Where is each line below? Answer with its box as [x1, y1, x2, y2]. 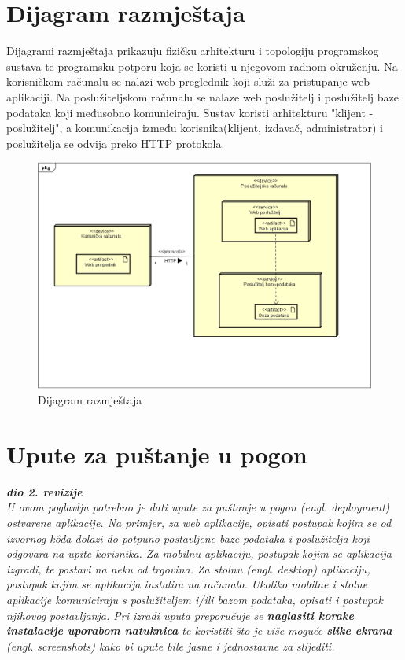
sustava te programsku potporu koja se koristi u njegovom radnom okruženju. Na [6, 57, 398, 74]
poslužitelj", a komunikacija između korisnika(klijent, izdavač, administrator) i [6, 120, 383, 136]
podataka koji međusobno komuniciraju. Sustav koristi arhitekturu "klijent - [6, 104, 374, 120]
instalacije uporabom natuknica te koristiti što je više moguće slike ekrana [6, 622, 392, 639]
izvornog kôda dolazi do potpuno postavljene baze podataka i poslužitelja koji [6, 529, 370, 546]
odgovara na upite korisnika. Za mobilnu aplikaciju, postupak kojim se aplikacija [6, 545, 392, 562]
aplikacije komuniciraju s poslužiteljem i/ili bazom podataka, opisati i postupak [6, 591, 384, 607]
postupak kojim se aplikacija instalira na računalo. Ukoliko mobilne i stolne [6, 576, 368, 592]
